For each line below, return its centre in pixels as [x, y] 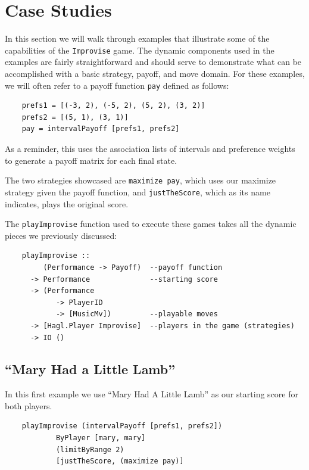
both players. [29, 405]
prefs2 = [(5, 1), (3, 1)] [75, 117]
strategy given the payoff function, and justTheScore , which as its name [138, 192]
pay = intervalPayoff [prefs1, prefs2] [101, 129]
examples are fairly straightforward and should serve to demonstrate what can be [153, 62]
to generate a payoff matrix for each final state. [91, 160]
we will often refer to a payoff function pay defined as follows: [117, 85]
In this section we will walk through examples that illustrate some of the [137, 38]
